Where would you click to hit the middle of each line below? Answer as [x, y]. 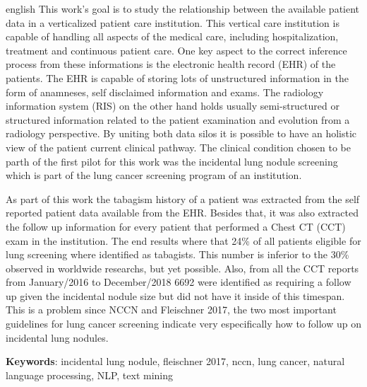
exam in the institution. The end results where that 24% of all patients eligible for [183, 240]
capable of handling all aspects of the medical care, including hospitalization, [172, 36]
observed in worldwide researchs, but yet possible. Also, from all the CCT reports [182, 268]
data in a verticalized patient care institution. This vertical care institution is [173, 22]
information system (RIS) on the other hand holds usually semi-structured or [173, 106]
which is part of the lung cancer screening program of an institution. [154, 175]
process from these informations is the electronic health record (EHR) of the [171, 64]
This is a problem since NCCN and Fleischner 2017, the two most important [171, 310]
